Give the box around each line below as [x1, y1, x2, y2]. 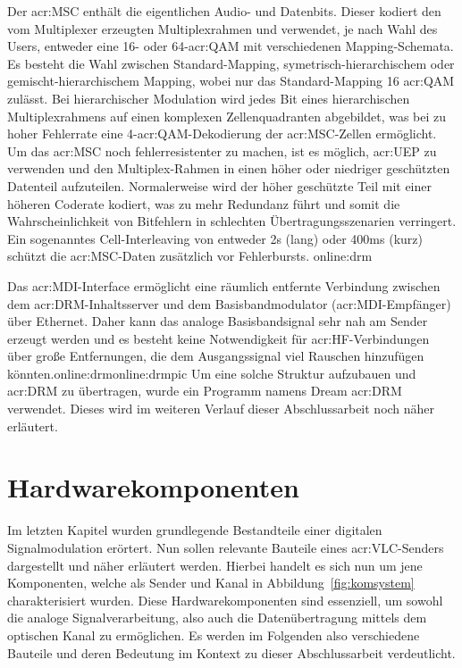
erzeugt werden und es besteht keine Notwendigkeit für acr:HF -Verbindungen [7, 329, 430, 347]
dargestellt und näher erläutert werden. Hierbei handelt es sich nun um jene [7, 555, 423, 574]
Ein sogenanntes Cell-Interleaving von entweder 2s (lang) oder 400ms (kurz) [7, 229, 423, 247]
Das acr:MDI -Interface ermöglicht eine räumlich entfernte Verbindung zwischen [7, 276, 441, 295]
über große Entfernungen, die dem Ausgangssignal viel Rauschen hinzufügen [7, 347, 424, 365]
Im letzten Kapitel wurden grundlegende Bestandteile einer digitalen [7, 521, 382, 539]
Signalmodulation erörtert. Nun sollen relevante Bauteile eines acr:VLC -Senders [7, 538, 444, 556]
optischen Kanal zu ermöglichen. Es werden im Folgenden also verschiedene [7, 625, 420, 644]
